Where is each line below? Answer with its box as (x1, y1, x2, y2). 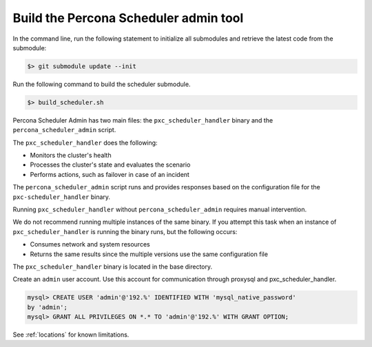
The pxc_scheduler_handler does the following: (12, 138, 158, 147)
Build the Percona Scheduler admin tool (12, 10, 244, 25)
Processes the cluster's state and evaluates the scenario (30, 160, 191, 169)
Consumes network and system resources (30, 240, 151, 249)
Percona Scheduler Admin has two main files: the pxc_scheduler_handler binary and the (12, 116, 273, 124)
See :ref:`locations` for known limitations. (12, 330, 130, 339)
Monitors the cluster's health (30, 151, 112, 160)
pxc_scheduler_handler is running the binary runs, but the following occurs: (12, 227, 238, 235)
